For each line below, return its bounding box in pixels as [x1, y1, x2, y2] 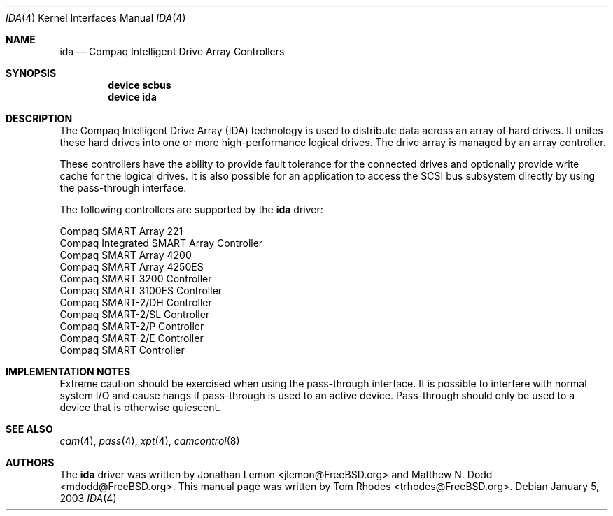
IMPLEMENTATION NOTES [6, 366, 131, 378]
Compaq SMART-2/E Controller [59, 332, 204, 344]
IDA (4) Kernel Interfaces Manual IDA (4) [6, 12, 186, 24]
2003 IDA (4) [59, 492, 117, 504]
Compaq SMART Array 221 [59, 225, 183, 237]
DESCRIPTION [6, 113, 73, 124]
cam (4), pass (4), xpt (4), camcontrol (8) [59, 435, 240, 447]
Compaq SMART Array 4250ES [59, 261, 204, 273]
